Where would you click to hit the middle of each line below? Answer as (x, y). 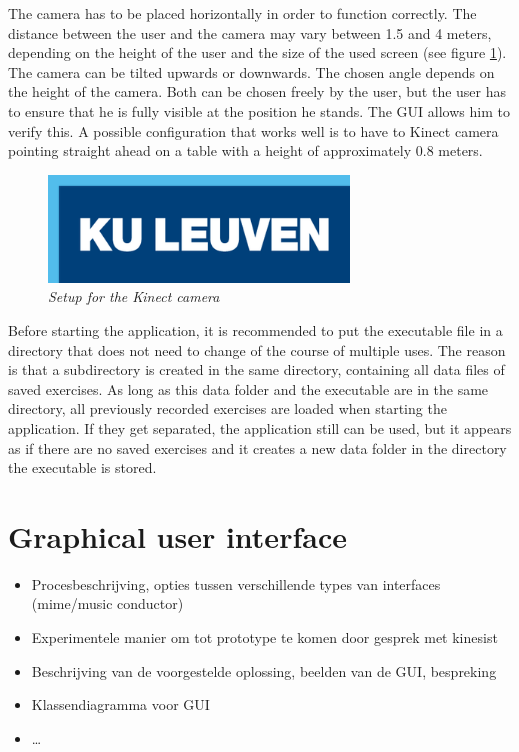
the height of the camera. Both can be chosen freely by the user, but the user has (257, 91)
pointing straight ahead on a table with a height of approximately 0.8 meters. (245, 150)
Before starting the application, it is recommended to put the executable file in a (255, 330)
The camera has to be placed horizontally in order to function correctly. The (242, 13)
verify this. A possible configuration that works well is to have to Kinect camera (253, 130)
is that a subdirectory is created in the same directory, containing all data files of (256, 369)
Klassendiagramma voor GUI (120, 704)
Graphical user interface (177, 535)
